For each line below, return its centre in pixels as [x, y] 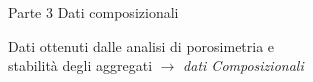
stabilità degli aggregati [80, 65]
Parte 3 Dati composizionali [93, 12]
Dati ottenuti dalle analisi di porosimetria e [141, 45]
